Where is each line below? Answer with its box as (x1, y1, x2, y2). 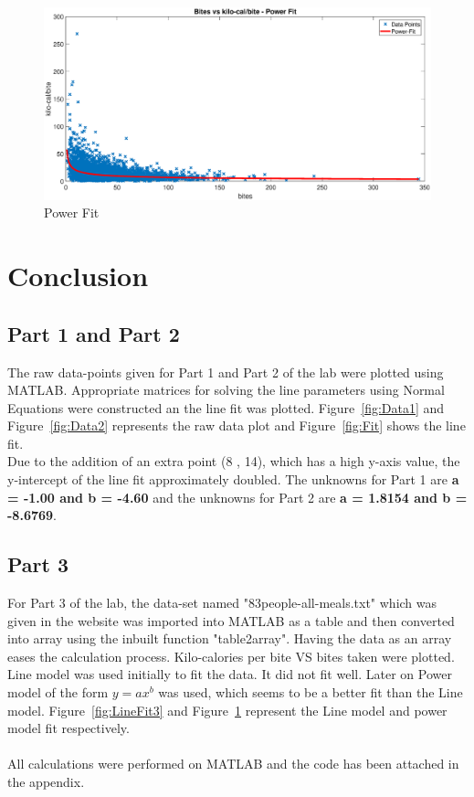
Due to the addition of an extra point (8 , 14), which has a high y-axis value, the (7, 452, 460, 471)
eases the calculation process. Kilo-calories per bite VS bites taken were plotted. (7, 646, 455, 665)
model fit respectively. (7, 718, 130, 738)
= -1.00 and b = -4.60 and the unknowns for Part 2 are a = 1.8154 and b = (7, 487, 468, 506)
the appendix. (7, 772, 85, 791)
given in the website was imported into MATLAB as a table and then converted (7, 611, 455, 630)
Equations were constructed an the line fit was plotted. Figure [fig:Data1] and (7, 398, 445, 417)
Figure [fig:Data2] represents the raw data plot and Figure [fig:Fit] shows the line (7, 416, 466, 435)
